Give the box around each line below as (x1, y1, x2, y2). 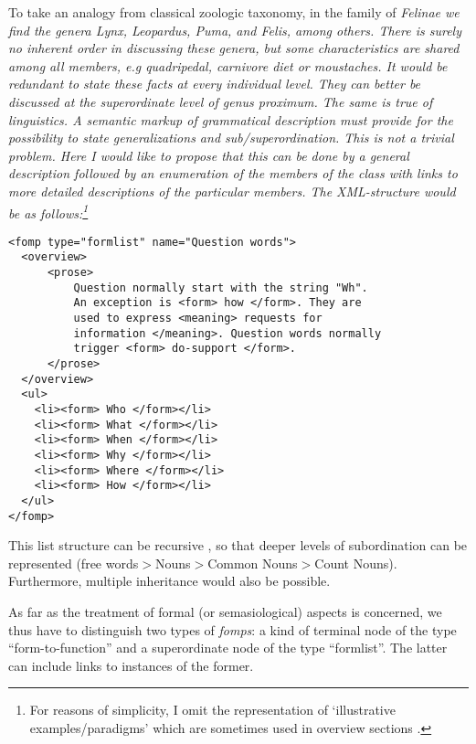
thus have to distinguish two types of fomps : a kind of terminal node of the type (8, 620, 457, 639)
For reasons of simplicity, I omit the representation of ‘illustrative (29, 700, 396, 719)
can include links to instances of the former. (8, 655, 254, 675)
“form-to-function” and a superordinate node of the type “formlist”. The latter (8, 638, 448, 657)
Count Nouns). (314, 553, 397, 572)
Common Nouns (207, 553, 298, 572)
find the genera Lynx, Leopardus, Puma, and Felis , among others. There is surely (8, 20, 461, 39)
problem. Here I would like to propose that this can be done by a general (8, 145, 409, 165)
